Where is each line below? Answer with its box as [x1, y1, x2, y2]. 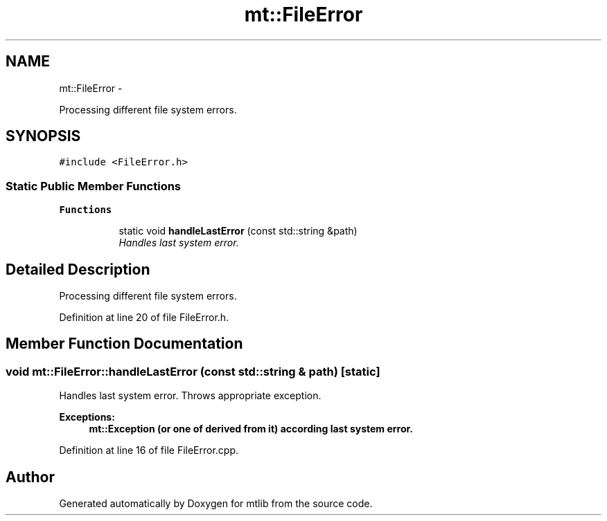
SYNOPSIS [6, 127, 81, 145]
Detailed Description [6, 260, 150, 278]
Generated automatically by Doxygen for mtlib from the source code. [59, 497, 373, 510]
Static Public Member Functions [6, 179, 182, 193]
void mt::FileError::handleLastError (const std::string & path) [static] [6, 364, 380, 378]
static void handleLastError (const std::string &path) [118, 225, 358, 237]
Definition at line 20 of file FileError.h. [59, 311, 229, 324]
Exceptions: [59, 411, 115, 423]
